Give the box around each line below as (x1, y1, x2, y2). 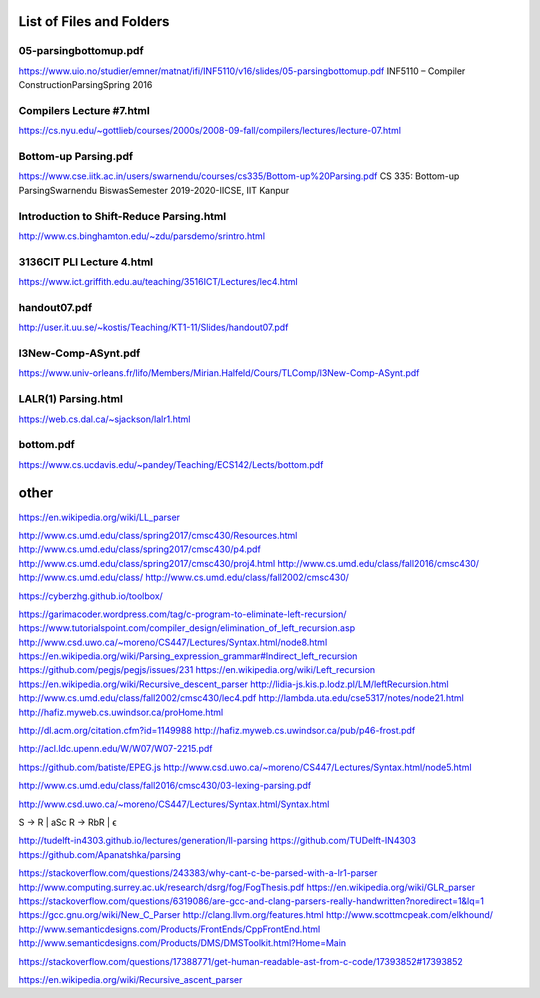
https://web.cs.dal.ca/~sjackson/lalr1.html (18, 413, 191, 425)
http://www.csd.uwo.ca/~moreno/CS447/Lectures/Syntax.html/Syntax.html (18, 798, 330, 810)
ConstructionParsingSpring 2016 (18, 79, 153, 91)
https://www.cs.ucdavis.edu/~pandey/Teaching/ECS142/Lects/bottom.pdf (18, 458, 324, 470)
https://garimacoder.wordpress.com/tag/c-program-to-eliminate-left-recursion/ (18, 608, 347, 620)
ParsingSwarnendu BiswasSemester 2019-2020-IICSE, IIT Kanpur (18, 184, 290, 196)
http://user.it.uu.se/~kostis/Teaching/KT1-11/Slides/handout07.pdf (18, 321, 289, 334)
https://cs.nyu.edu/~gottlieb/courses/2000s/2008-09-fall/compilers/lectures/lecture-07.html (18, 125, 402, 137)
